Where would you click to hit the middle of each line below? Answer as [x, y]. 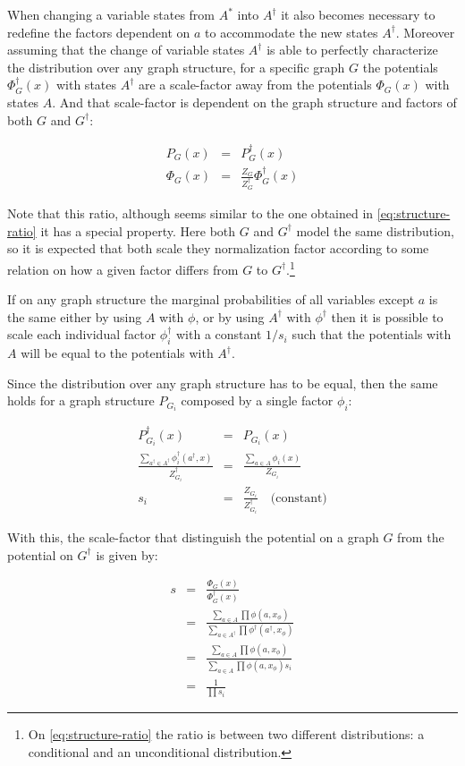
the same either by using [75, 316]
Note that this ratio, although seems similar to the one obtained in [190, 213]
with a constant [219, 334]
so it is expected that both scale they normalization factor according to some [218, 248]
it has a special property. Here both [138, 230]
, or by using [230, 316]
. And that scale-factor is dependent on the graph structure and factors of [254, 102]
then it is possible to [387, 316]
